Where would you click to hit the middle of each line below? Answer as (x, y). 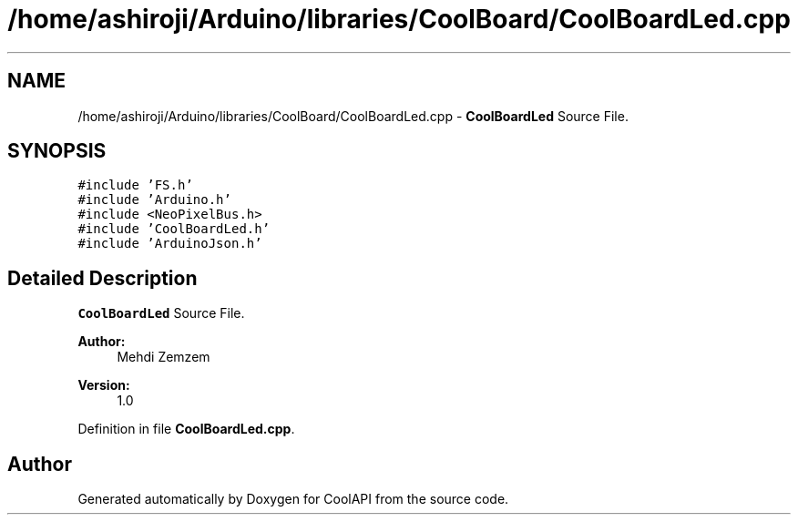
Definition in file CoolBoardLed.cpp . (186, 429)
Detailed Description (102, 278)
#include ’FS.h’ (135, 185)
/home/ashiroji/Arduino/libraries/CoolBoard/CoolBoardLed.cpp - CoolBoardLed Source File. (353, 116)
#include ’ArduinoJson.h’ (170, 244)
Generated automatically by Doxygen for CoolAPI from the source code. (293, 499)
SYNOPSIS (57, 151)
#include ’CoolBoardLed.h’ (174, 229)
